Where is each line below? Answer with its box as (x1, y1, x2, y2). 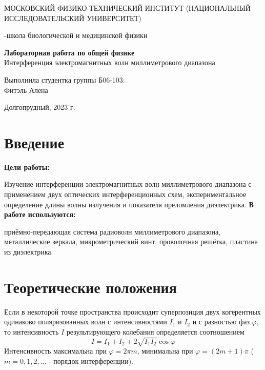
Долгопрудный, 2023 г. (4, 102, 75, 112)
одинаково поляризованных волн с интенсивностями (4, 316, 167, 327)
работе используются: (4, 209, 76, 220)
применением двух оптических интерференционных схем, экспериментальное (4, 189, 247, 200)
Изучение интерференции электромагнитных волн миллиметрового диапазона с (4, 179, 252, 189)
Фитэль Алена (4, 84, 48, 95)
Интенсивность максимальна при (4, 345, 107, 356)
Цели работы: (4, 161, 50, 172)
